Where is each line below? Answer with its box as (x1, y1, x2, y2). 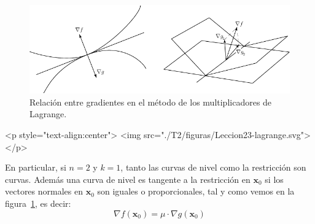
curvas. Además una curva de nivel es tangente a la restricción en (5, 172, 251, 185)
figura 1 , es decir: (5, 196, 71, 209)
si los (265, 172, 284, 185)
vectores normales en (5, 185, 83, 198)
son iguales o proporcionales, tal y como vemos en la (97, 185, 295, 198)
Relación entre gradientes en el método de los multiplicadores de (29, 95, 272, 108)
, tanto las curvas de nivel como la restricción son (120, 161, 306, 174)
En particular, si (5, 161, 66, 174)
